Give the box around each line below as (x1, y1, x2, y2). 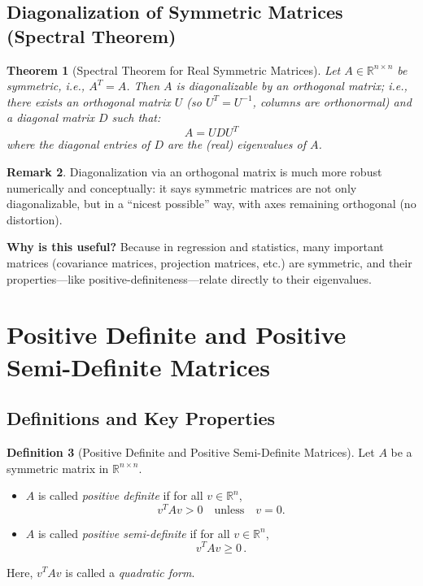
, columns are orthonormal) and (252, 93, 412, 110)
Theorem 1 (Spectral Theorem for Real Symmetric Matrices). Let (7, 61, 341, 78)
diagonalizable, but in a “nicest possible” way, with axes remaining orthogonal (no (7, 195, 416, 212)
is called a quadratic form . (65, 563, 195, 580)
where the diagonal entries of (7, 136, 150, 153)
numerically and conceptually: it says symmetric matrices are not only (7, 179, 357, 196)
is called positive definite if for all (37, 487, 203, 504)
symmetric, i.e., (7, 77, 85, 94)
